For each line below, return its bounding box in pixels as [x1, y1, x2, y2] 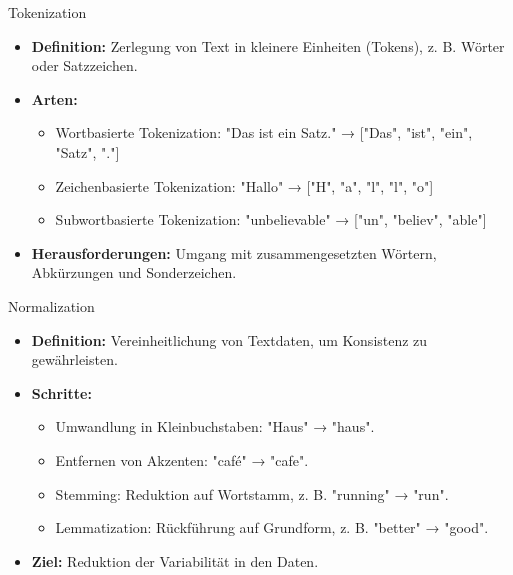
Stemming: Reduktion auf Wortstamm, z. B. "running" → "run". [55, 483, 449, 504]
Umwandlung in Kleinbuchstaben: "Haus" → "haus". [55, 416, 375, 437]
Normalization [8, 295, 95, 316]
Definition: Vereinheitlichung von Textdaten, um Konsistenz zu [31, 329, 428, 350]
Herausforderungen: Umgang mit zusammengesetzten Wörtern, [31, 242, 437, 263]
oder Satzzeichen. [31, 55, 138, 76]
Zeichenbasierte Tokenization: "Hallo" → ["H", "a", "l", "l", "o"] [55, 175, 434, 196]
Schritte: [31, 382, 92, 403]
